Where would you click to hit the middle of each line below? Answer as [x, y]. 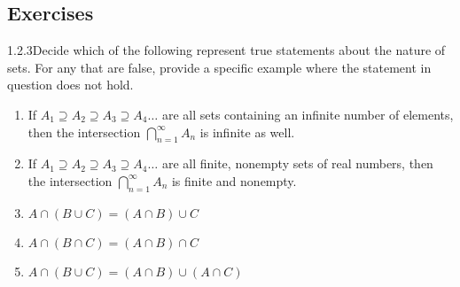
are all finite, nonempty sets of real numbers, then [297, 163]
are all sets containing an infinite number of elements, [308, 114]
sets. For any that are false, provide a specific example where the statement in [219, 67]
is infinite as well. [247, 132]
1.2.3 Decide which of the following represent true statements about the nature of [226, 50]
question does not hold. [70, 85]
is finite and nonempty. [234, 180]
